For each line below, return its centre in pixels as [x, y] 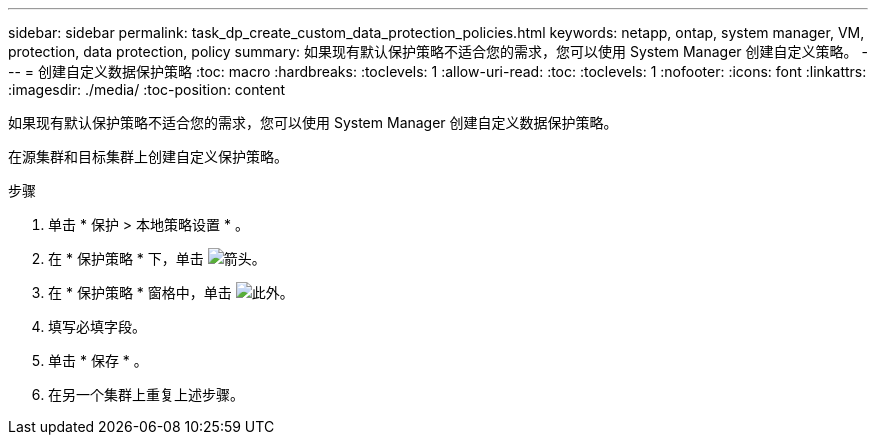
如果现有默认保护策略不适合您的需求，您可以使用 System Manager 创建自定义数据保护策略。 [313, 122]
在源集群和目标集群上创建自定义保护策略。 [148, 156]
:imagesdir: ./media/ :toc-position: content [146, 89]
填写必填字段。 [97, 326]
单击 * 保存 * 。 [98, 360]
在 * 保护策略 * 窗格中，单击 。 [171, 292]
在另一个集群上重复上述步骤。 [146, 394]
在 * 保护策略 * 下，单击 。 [157, 258]
